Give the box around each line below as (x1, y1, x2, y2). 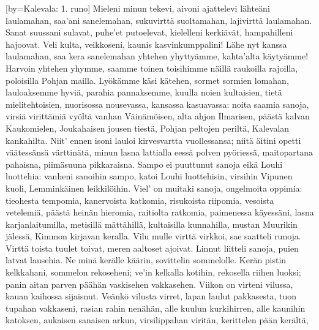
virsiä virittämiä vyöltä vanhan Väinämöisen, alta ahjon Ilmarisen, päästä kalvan (6, 110, 310, 122)
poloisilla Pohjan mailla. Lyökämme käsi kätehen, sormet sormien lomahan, (6, 73, 289, 86)
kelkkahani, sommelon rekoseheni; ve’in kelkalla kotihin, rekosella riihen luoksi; (6, 266, 301, 279)
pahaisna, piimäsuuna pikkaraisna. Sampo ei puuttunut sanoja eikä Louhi (6, 157, 283, 170)
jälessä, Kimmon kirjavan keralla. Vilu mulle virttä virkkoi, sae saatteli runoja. (6, 230, 301, 242)
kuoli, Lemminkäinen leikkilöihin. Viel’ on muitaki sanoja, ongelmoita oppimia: (6, 181, 302, 194)
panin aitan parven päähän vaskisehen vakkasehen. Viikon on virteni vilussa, (6, 277, 293, 290)
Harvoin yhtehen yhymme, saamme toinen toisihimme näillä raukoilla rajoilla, (6, 61, 298, 74)
